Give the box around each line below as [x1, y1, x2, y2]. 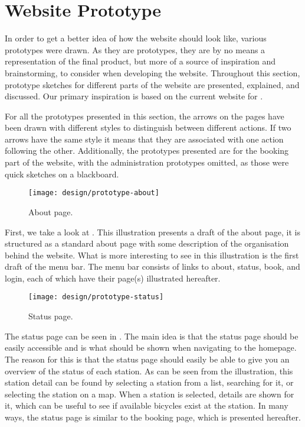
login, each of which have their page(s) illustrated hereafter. [5, 271, 221, 284]
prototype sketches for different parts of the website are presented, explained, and [5, 78, 300, 90]
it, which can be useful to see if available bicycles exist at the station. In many [5, 399, 288, 412]
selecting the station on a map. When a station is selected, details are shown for [5, 387, 294, 400]
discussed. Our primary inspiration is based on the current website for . [5, 90, 263, 102]
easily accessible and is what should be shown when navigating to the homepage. [5, 341, 297, 354]
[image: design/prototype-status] [28, 293, 164, 302]
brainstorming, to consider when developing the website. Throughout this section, [5, 66, 300, 79]
